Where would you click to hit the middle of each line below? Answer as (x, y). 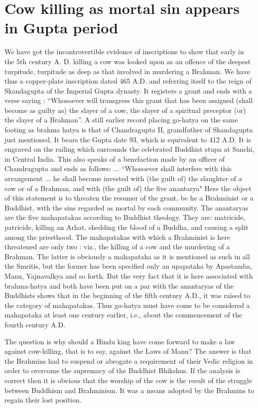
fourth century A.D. (35, 324)
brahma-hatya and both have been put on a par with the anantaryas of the (119, 285)
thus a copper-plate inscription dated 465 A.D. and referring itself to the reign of (128, 81)
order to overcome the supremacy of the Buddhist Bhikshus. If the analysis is (123, 370)
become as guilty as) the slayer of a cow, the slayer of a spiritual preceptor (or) (125, 110)
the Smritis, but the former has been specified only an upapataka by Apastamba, (129, 266)
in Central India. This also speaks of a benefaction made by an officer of (115, 158)
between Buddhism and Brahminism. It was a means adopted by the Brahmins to (129, 390)
